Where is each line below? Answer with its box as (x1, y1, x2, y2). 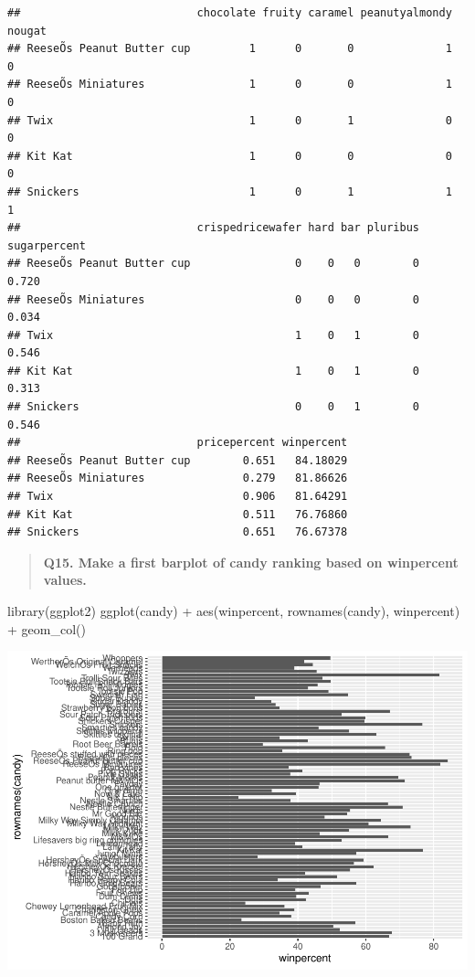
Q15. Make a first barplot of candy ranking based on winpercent (43, 552, 459, 571)
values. (43, 570, 87, 589)
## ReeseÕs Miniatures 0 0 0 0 (7, 292, 420, 306)
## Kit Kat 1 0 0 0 (7, 149, 452, 163)
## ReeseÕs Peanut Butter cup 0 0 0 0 (7, 257, 420, 271)
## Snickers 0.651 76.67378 (7, 526, 348, 539)
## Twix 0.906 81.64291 (7, 490, 348, 504)
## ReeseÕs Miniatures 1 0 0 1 (7, 78, 452, 91)
